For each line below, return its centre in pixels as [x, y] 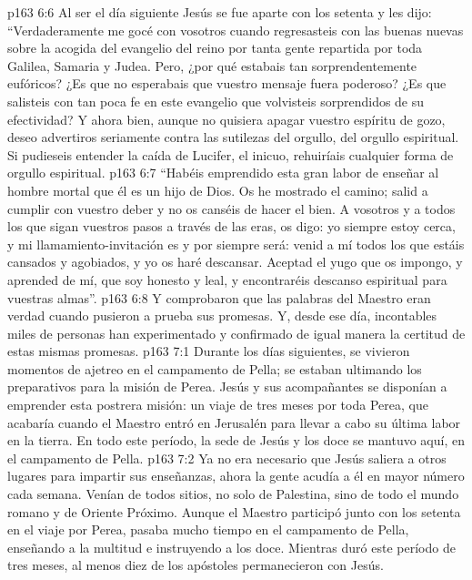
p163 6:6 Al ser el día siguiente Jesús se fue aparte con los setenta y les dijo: [220, 12]
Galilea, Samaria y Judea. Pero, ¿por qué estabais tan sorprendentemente [212, 65]
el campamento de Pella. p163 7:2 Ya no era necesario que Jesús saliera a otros [227, 458]
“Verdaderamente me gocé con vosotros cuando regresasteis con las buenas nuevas [236, 30]
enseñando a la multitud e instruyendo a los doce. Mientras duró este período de [231, 547]
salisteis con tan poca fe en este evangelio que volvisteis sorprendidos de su [216, 101]
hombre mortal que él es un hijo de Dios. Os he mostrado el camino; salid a [218, 190]
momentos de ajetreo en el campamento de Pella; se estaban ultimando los [215, 368]
